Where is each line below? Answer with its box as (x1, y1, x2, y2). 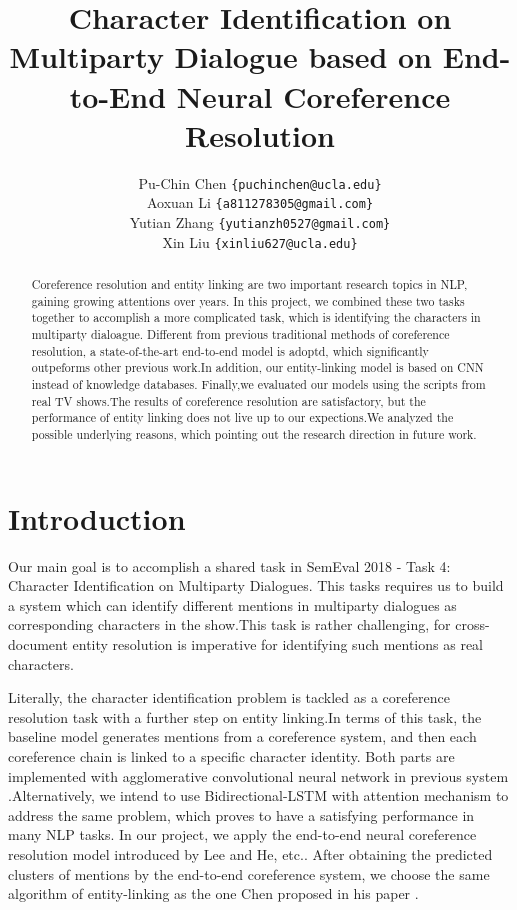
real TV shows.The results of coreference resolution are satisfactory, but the (31, 392, 426, 409)
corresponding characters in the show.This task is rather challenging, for (8, 614, 451, 635)
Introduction (8, 497, 186, 538)
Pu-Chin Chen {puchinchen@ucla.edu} (138, 172, 382, 193)
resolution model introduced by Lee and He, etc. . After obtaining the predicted (8, 843, 493, 864)
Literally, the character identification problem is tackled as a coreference (8, 687, 450, 708)
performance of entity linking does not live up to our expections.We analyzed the (31, 409, 454, 426)
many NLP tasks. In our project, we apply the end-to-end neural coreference (8, 824, 477, 845)
